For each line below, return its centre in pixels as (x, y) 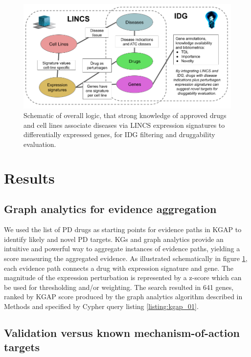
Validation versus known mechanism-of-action (122, 332)
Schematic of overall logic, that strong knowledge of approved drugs (125, 115)
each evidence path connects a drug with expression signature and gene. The (119, 268)
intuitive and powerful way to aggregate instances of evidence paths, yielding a (122, 249)
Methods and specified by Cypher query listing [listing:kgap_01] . (101, 306)
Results (29, 178)
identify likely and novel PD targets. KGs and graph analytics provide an (114, 239)
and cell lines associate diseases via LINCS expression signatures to (124, 125)
